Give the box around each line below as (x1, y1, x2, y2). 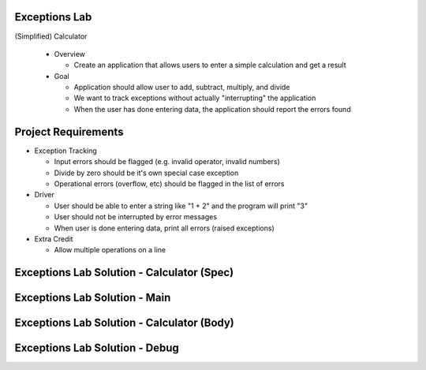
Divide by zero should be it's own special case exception (54, 168, 239, 178)
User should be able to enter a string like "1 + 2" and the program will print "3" (54, 201, 308, 211)
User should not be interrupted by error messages (54, 212, 217, 222)
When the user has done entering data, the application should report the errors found (73, 104, 351, 114)
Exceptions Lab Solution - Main (14, 291, 171, 305)
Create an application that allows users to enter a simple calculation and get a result (73, 60, 346, 70)
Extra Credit (34, 234, 73, 244)
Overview (54, 49, 86, 58)
